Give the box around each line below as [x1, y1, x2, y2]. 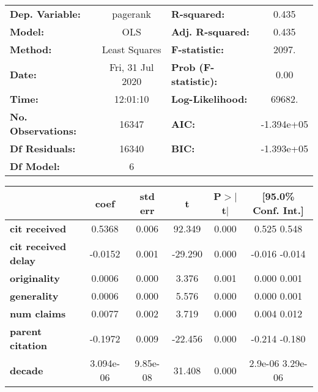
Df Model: [10, 159, 60, 173]
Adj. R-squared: [171, 24, 250, 39]
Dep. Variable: [10, 7, 81, 21]
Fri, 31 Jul [109, 60, 154, 74]
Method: [10, 42, 52, 56]
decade [10, 363, 43, 377]
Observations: [10, 124, 77, 138]
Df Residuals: [10, 141, 76, 155]
